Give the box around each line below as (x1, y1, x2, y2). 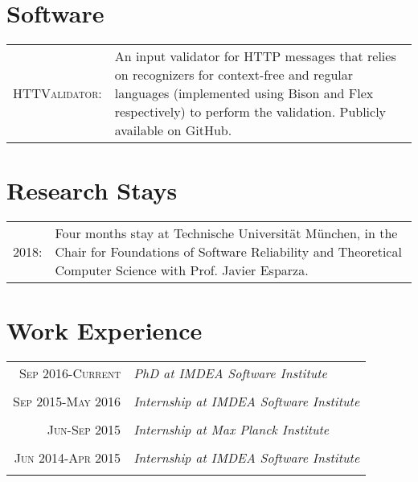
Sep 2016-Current (18, 364, 121, 383)
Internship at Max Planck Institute (133, 420, 330, 439)
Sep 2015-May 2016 (13, 392, 121, 411)
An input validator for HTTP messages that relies (114, 47, 396, 66)
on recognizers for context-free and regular (114, 65, 354, 84)
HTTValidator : (13, 84, 102, 103)
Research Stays (6, 174, 178, 207)
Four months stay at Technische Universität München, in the (55, 224, 398, 243)
